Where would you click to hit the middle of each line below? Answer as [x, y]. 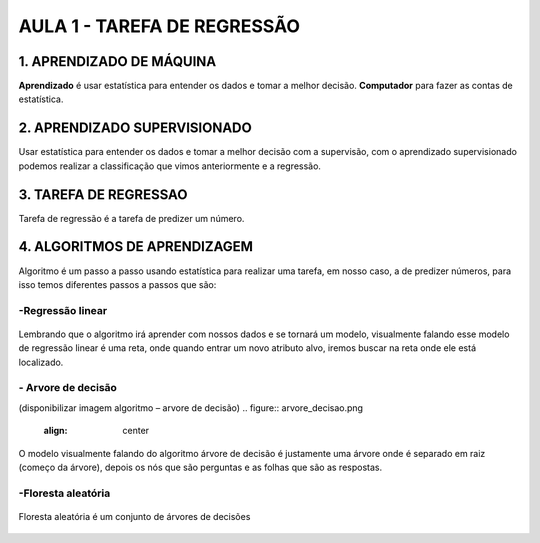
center [136, 431]
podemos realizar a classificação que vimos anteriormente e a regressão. [170, 166]
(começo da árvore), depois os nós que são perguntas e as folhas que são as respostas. [200, 467]
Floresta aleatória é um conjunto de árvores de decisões [134, 516]
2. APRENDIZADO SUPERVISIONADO [135, 128]
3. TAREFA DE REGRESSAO [103, 194]
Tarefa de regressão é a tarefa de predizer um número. [131, 218]
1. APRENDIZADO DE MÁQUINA [117, 61]
